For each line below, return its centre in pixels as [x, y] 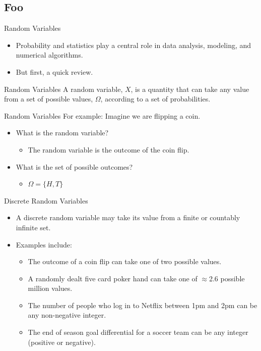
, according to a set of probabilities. [155, 99]
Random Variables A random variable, [63, 89]
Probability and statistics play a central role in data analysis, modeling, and [134, 45]
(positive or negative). [62, 342]
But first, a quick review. [54, 71]
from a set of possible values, [49, 99]
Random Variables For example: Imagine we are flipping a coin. [102, 115]
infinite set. [33, 227]
